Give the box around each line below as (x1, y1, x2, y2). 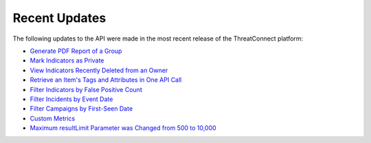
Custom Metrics (30, 114, 76, 122)
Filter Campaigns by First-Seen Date (30, 104, 133, 113)
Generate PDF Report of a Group (30, 47, 122, 55)
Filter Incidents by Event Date (30, 95, 113, 103)
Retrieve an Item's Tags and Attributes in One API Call (30, 76, 182, 84)
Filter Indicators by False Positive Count (30, 85, 142, 93)
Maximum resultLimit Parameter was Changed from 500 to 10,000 (30, 124, 216, 132)
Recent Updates (12, 10, 106, 25)
